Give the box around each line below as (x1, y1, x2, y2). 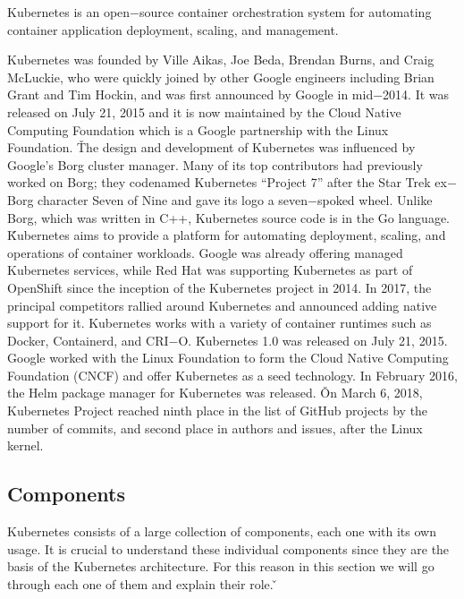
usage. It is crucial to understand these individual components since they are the (7, 539, 450, 558)
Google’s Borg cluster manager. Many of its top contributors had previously (7, 155, 423, 174)
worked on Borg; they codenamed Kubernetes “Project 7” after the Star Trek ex (7, 173, 447, 192)
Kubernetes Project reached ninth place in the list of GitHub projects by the (7, 401, 428, 420)
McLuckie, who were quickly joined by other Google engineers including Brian (7, 67, 434, 86)
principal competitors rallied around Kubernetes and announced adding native (7, 295, 437, 314)
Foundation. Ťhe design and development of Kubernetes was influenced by (7, 138, 416, 157)
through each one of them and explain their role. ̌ (7, 574, 278, 593)
